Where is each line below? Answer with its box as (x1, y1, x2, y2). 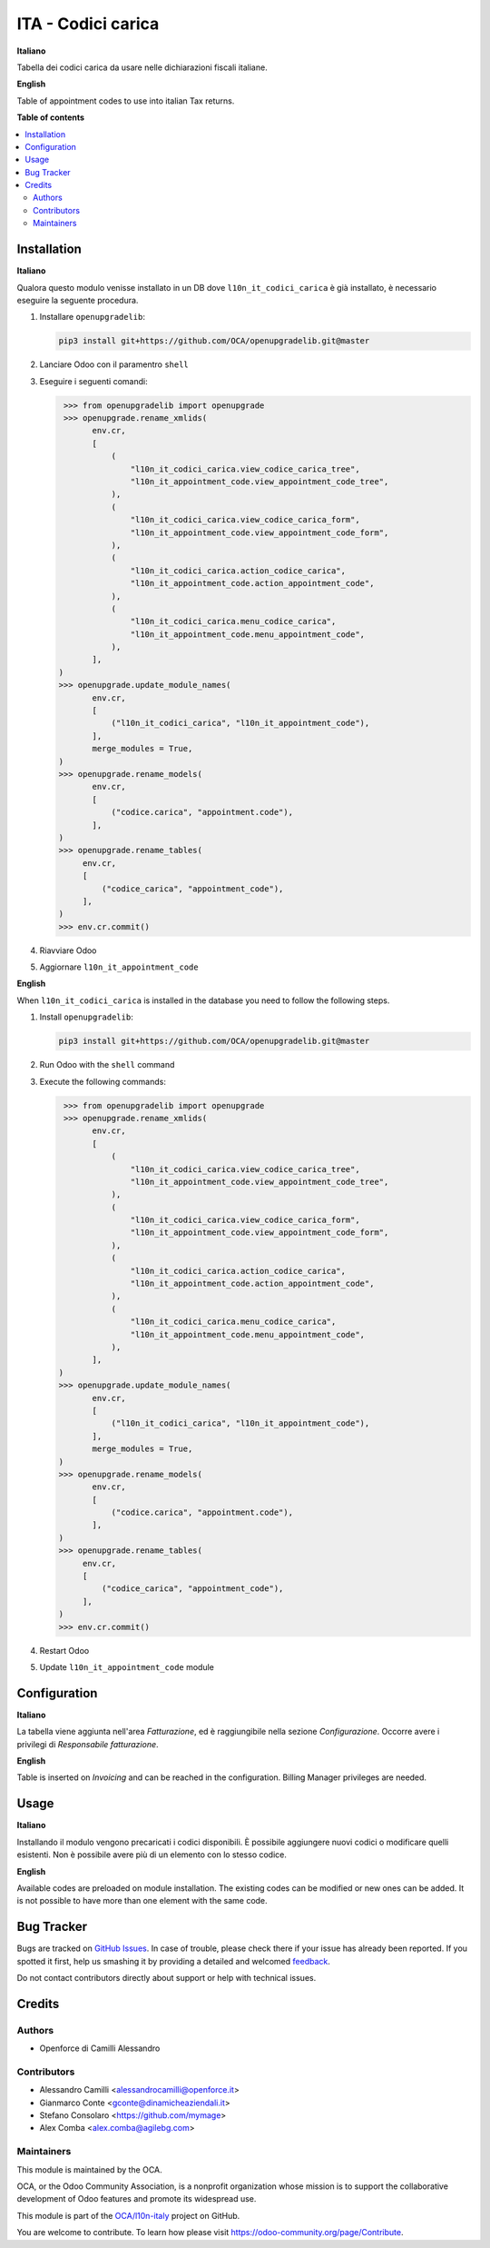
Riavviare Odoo (39, 945, 97, 956)
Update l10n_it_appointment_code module (39, 1661, 215, 1672)
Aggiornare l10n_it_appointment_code (39, 961, 199, 972)
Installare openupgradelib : (39, 312, 145, 323)
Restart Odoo (39, 1645, 90, 1656)
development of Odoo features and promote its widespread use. (16, 2193, 257, 2204)
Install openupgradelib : (39, 1011, 133, 1022)
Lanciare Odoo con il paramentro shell (39, 359, 190, 370)
